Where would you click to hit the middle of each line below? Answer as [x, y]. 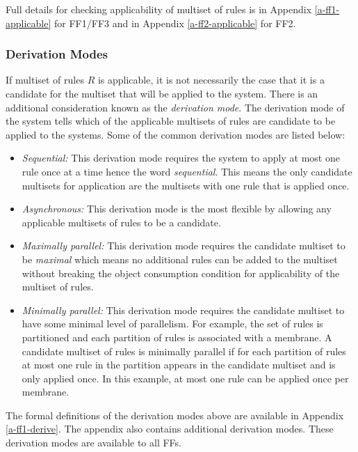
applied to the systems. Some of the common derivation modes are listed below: [176, 134]
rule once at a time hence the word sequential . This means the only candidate [187, 171]
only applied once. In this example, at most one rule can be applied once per [185, 378]
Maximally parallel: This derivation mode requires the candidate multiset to [184, 246]
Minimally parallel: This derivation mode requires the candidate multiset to [183, 310]
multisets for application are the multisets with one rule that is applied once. [186, 185]
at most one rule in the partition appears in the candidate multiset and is [179, 365]
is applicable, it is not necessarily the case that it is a [211, 80]
